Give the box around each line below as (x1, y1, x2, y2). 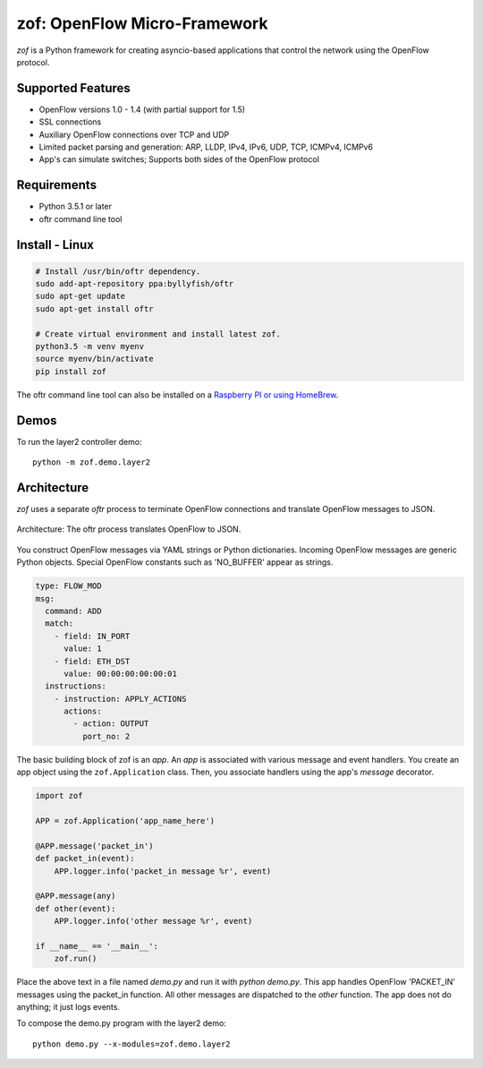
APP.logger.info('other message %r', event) (54, 916, 253, 927)
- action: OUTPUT (72, 719, 149, 729)
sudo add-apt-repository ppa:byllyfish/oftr (35, 278, 234, 289)
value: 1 (64, 644, 102, 654)
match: (45, 619, 74, 628)
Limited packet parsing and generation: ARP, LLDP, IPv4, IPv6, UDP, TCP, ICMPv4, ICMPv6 (38, 141, 374, 152)
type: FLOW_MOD (35, 581, 102, 591)
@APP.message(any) (35, 891, 116, 901)
